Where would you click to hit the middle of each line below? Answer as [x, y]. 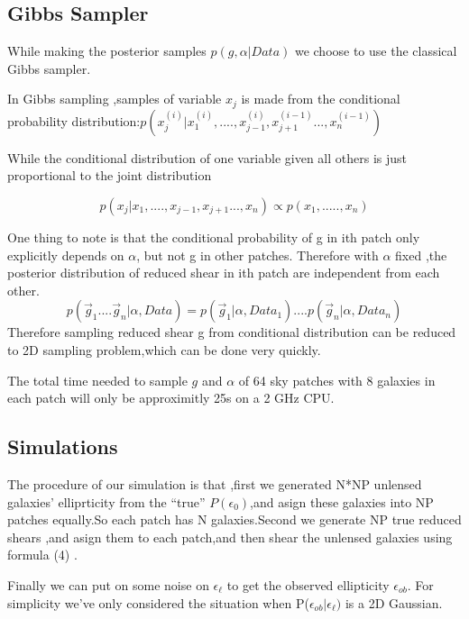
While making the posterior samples [107, 51]
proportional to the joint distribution [110, 175]
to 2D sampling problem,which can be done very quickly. [164, 350]
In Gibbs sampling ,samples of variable [115, 99]
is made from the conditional [321, 99]
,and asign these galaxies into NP [342, 501]
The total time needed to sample [97, 380]
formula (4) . [42, 555]
